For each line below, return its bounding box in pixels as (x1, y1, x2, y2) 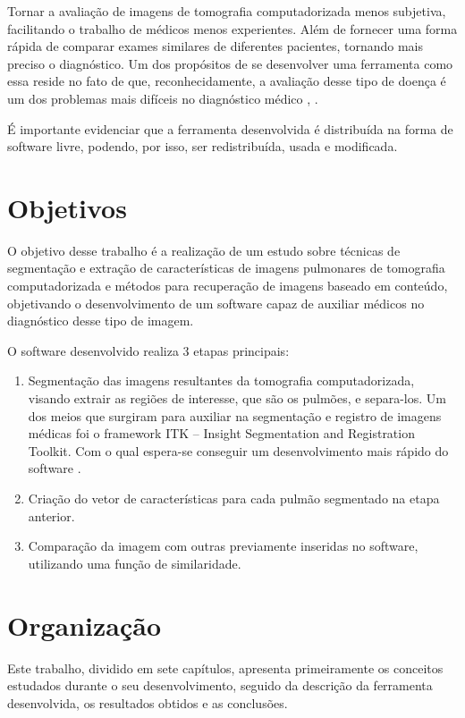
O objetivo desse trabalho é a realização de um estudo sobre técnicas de (7, 241, 401, 259)
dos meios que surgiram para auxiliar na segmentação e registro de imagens (28, 406, 442, 425)
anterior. (28, 506, 75, 525)
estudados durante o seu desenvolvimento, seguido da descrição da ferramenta (7, 676, 433, 695)
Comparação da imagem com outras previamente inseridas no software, (28, 536, 418, 555)
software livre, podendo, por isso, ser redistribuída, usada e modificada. (7, 137, 398, 156)
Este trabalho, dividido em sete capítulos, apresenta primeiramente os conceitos (7, 658, 444, 677)
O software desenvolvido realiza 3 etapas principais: (7, 341, 290, 359)
